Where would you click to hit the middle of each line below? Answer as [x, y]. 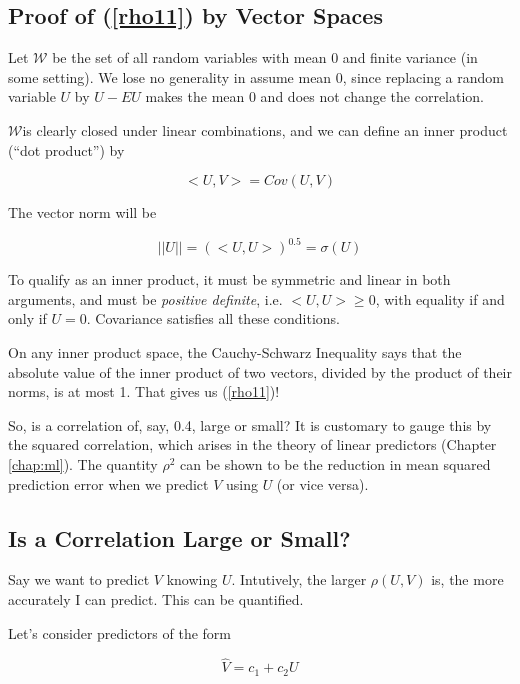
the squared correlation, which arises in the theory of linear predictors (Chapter [252, 444]
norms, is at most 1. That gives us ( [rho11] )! [144, 391]
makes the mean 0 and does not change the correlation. [315, 96]
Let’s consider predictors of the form [120, 632]
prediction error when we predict [108, 483]
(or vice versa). [322, 483]
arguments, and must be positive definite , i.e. [145, 298]
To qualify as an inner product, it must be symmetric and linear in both [229, 279]
